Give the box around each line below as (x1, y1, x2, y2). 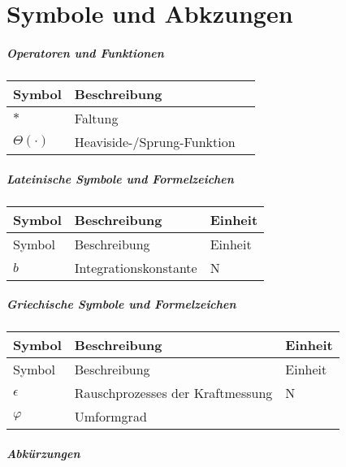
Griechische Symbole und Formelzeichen (6, 296, 236, 313)
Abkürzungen (6, 444, 80, 461)
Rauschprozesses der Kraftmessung (74, 383, 273, 403)
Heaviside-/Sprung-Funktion (74, 132, 236, 151)
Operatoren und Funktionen (6, 44, 164, 61)
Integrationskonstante (74, 257, 197, 277)
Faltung (74, 108, 119, 128)
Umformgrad (74, 407, 147, 426)
